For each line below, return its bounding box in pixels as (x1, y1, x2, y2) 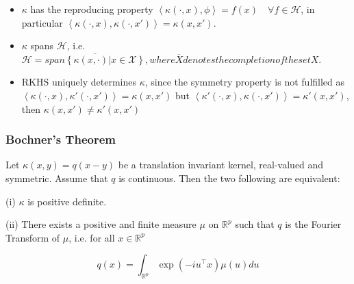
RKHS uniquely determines (21, 75, 136, 89)
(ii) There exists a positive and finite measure (5, 217, 197, 231)
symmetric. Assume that (5, 170, 108, 185)
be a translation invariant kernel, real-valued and (118, 157, 324, 172)
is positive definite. (27, 194, 107, 208)
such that (235, 217, 275, 231)
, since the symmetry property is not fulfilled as (144, 75, 345, 89)
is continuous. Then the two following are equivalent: (118, 170, 340, 185)
